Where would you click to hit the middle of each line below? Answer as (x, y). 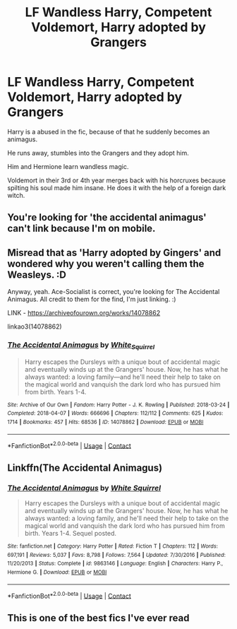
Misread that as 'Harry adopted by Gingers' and (114, 253)
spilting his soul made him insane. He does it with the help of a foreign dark (117, 187)
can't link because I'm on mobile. (81, 229)
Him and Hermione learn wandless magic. (68, 166)
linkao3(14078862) (35, 327)
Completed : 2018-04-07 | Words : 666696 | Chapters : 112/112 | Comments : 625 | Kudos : (115, 413)
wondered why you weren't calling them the (106, 263)
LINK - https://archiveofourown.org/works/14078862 (84, 313)
